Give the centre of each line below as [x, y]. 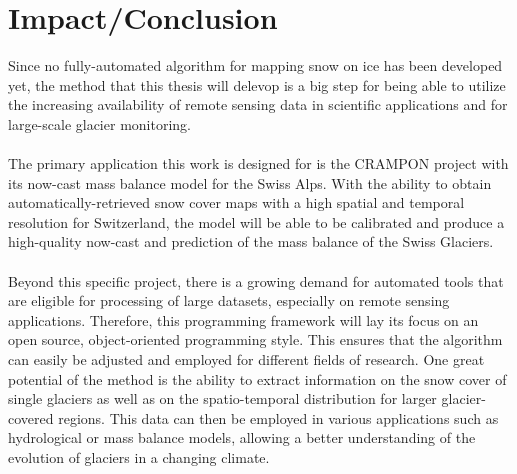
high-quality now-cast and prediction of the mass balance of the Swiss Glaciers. [251, 241]
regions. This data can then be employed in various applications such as [278, 417]
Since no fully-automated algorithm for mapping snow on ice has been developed [255, 65]
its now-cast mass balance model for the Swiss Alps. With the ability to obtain [250, 182]
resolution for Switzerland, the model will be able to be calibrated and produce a [256, 221]
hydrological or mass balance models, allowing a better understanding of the [242, 437]
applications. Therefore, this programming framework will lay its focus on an [243, 319]
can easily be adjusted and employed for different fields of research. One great [246, 359]
